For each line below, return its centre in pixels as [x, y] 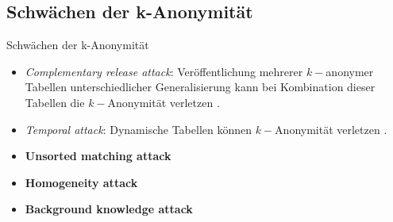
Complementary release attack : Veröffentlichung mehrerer [164, 71]
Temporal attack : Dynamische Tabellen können [139, 129]
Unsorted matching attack [98, 156]
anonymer [350, 71]
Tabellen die [55, 102]
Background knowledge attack [109, 209]
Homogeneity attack [81, 182]
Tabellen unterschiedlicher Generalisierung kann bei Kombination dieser [200, 87]
